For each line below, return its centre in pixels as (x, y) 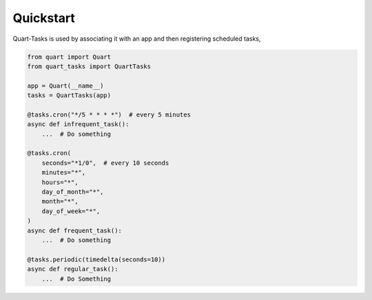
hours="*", (60, 182)
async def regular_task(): (73, 269)
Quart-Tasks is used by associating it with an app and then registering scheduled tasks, (137, 39)
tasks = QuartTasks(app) (69, 96)
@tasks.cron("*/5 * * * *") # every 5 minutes (109, 114)
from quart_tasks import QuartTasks (89, 66)
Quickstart (44, 18)
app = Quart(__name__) (65, 86)
